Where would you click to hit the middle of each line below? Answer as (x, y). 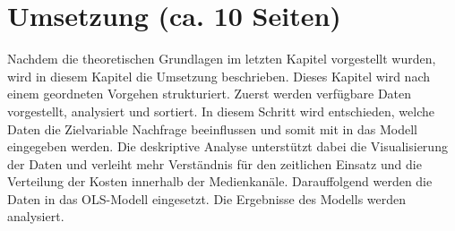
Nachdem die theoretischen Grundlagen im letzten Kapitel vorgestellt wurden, (222, 59)
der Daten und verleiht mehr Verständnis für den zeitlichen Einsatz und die (215, 163)
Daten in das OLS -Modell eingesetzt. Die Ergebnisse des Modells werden (207, 198)
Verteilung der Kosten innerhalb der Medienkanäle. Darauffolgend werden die (220, 181)
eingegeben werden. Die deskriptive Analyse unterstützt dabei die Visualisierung (227, 146)
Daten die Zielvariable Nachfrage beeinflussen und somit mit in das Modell (212, 128)
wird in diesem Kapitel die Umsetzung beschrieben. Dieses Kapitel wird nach (219, 76)
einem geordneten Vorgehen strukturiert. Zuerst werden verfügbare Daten (210, 94)
